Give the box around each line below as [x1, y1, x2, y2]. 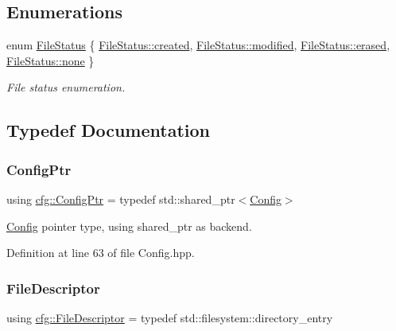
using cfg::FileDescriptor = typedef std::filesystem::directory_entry [6, 309, 333, 325]
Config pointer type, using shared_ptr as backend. [6, 217, 252, 234]
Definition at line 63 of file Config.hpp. [6, 244, 195, 261]
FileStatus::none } [6, 52, 95, 68]
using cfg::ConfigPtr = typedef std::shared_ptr [6, 190, 235, 207]
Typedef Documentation [6, 118, 210, 142]
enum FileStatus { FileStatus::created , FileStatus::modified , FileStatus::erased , [6, 37, 390, 53]
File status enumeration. [6, 79, 126, 95]
